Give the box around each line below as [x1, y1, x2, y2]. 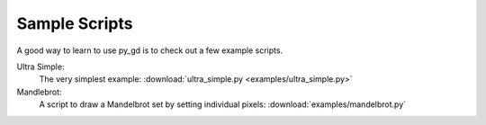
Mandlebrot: [16, 86, 62, 97]
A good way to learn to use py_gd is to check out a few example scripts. [16, 45, 283, 56]
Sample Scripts [16, 13, 133, 33]
